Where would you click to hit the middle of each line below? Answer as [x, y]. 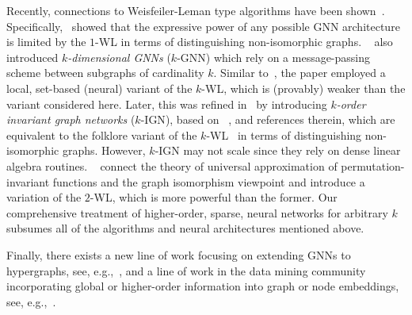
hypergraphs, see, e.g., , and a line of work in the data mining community [186, 270]
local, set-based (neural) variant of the [99, 88]
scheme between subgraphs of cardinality [105, 73]
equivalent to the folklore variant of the [102, 134]
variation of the [44, 197]
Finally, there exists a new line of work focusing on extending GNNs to [179, 254]
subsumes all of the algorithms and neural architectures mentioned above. [185, 228]
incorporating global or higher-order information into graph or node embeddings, [203, 286]
